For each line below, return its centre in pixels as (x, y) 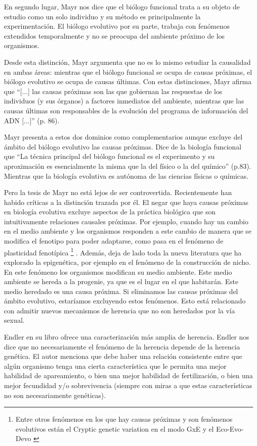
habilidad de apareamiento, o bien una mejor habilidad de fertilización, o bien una (128, 375)
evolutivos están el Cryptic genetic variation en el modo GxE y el (115, 428)
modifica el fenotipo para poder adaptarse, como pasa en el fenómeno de (114, 241)
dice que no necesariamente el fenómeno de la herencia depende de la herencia (122, 346)
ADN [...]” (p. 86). (32, 120)
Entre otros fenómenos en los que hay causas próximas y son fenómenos (124, 419)
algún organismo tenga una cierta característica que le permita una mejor (115, 366)
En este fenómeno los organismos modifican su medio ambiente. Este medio (118, 272)
